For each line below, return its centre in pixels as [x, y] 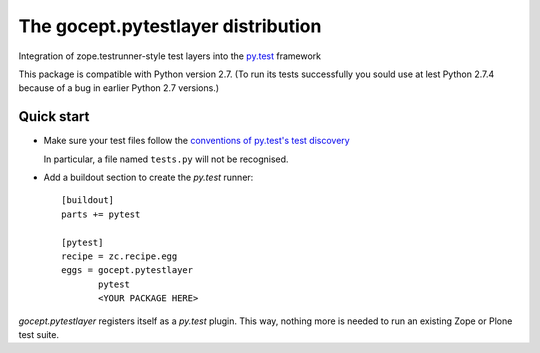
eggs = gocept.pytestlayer [127, 270]
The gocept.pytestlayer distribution [170, 26]
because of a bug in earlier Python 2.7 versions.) [119, 88]
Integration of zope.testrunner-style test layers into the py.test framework [170, 56]
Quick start [54, 116]
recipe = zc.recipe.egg [119, 256]
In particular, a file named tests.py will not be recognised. [166, 159]
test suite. [39, 334]
